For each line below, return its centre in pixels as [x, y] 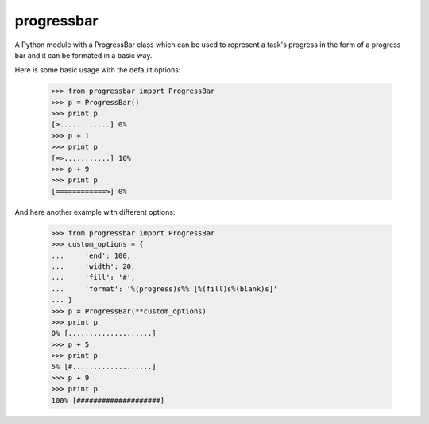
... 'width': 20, [93, 266]
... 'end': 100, [91, 255]
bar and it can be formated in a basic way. [83, 55]
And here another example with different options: [95, 212]
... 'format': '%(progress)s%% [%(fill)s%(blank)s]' [164, 289]
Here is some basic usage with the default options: [98, 70]
